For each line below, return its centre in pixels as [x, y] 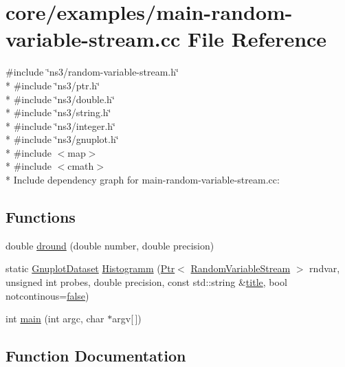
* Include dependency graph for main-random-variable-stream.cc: [143, 180]
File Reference [257, 39]
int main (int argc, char [55, 319]
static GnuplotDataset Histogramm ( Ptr [90, 268]
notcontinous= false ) [47, 295]
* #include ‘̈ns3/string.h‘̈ [58, 112]
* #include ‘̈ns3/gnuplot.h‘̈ [62, 139]
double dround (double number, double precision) [110, 245]
